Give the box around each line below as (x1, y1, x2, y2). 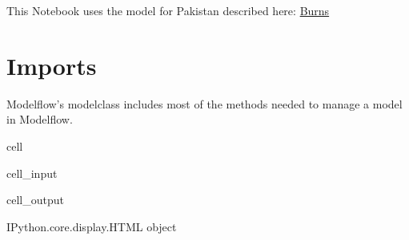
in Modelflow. (6, 111, 73, 128)
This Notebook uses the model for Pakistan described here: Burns (6, 2, 330, 18)
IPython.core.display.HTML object (6, 218, 177, 234)
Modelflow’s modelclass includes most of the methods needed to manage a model (6, 95, 403, 112)
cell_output (6, 191, 64, 208)
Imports (6, 49, 97, 81)
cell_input (6, 164, 58, 181)
